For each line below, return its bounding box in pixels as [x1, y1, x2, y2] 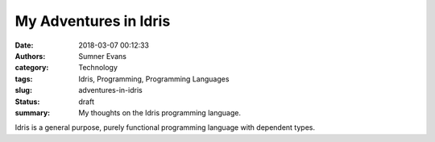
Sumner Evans [78, 51, 126, 61]
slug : [14, 86, 32, 95]
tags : [14, 73, 33, 84]
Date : [14, 40, 34, 50]
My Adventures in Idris [14, 12, 171, 30]
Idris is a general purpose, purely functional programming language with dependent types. [14, 123, 316, 132]
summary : [14, 107, 51, 117]
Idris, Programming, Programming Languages [78, 73, 230, 84]
